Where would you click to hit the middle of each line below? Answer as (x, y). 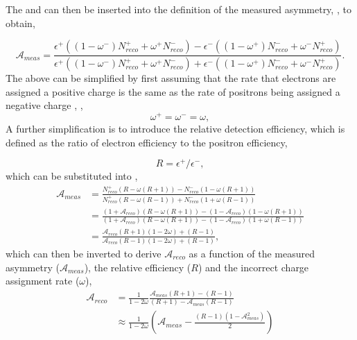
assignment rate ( (43, 281)
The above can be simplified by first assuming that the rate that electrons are (171, 78)
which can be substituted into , (72, 176)
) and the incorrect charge (253, 267)
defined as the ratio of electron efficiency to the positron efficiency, (147, 142)
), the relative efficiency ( (138, 267)
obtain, (20, 23)
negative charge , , (44, 105)
